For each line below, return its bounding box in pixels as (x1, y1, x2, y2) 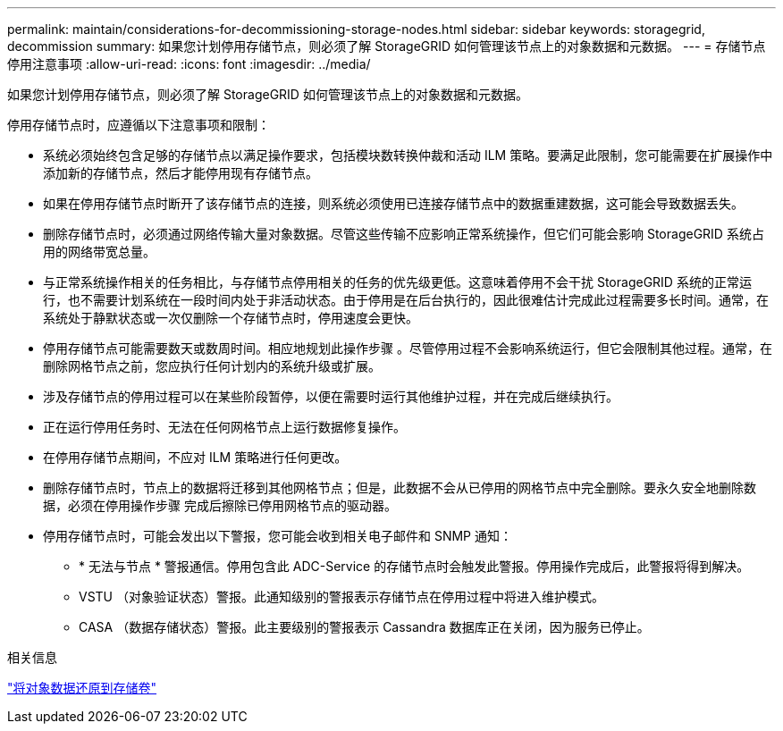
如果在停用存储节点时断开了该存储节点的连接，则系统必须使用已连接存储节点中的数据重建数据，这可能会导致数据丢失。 (43, 196, 744, 211)
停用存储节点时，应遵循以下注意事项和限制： (7, 117, 270, 132)
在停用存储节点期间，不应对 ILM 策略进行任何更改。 (43, 450, 348, 465)
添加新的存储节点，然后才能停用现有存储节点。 (43, 165, 318, 181)
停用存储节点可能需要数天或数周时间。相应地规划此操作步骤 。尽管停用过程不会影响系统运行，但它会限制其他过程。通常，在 (43, 340, 772, 356)
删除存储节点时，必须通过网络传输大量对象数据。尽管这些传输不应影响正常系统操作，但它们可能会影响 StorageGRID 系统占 (43, 226, 764, 241)
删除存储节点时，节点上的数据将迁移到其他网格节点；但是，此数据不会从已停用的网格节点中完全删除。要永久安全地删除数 (43, 480, 756, 495)
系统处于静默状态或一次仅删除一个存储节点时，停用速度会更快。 (43, 310, 418, 325)
